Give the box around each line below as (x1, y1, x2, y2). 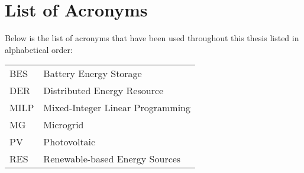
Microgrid (43, 118, 84, 132)
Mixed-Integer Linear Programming (43, 101, 190, 115)
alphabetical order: (5, 43, 73, 55)
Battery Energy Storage (43, 66, 142, 81)
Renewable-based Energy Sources (43, 152, 181, 166)
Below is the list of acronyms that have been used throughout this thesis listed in (5, 32, 299, 44)
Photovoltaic (43, 135, 96, 149)
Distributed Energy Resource (43, 84, 164, 98)
